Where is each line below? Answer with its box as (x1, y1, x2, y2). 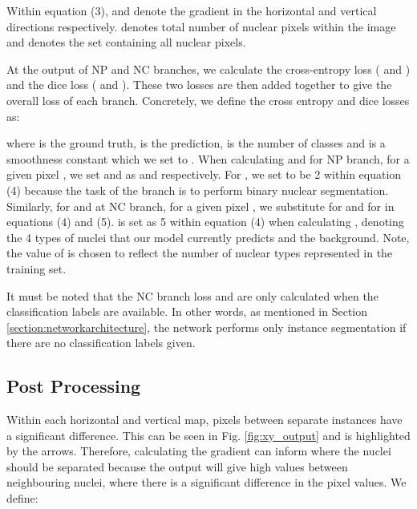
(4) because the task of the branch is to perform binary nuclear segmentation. (6, 181, 389, 198)
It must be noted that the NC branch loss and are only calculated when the (6, 287, 379, 304)
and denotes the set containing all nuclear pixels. (6, 34, 246, 50)
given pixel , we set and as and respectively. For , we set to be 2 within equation (6, 166, 402, 183)
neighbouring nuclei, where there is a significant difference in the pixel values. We (6, 474, 407, 491)
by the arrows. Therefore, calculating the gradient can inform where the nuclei (6, 442, 391, 459)
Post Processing (6, 374, 141, 398)
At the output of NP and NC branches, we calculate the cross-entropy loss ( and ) (6, 60, 411, 77)
